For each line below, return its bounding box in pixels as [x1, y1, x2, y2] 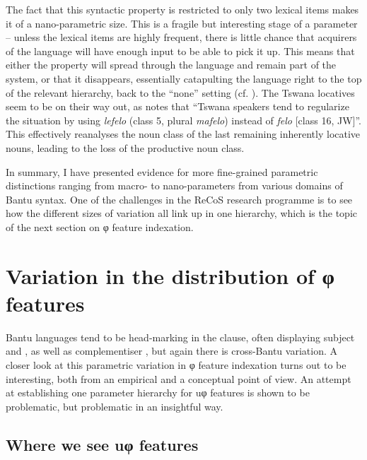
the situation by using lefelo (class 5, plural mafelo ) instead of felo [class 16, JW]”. [6, 112, 361, 127]
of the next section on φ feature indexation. [6, 219, 194, 234]
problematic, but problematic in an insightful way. [6, 399, 223, 413]
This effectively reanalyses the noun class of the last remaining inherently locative [6, 126, 361, 141]
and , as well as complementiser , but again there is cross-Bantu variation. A [6, 343, 337, 358]
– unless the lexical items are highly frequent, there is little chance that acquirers [6, 30, 357, 45]
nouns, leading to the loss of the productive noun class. [6, 140, 245, 155]
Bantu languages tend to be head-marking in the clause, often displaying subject [6, 329, 355, 344]
